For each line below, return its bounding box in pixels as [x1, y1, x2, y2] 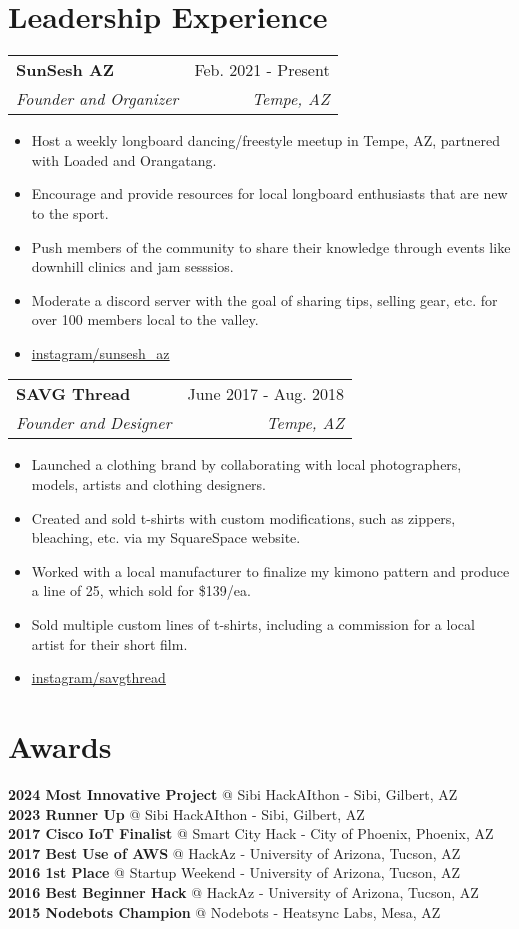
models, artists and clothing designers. [31, 474, 266, 495]
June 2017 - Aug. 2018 [187, 382, 345, 406]
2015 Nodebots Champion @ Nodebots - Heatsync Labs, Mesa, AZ [8, 901, 441, 922]
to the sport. [31, 202, 109, 223]
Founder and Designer [16, 411, 172, 435]
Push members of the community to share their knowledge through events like [31, 236, 511, 257]
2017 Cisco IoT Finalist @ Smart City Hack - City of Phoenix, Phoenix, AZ [8, 823, 494, 844]
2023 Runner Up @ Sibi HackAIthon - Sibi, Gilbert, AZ [8, 803, 365, 824]
